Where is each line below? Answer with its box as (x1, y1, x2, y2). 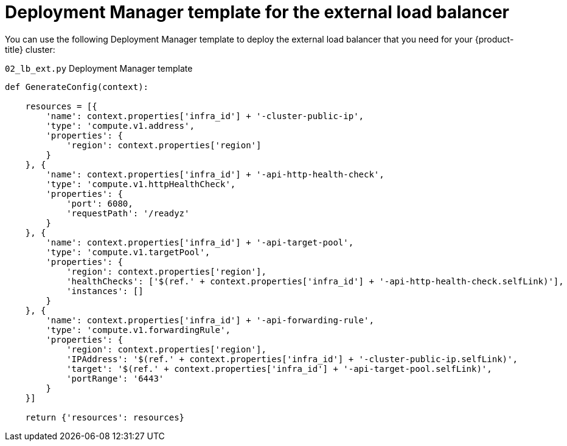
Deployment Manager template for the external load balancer (5, 2, 509, 22)
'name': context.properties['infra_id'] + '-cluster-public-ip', (46, 111, 364, 121)
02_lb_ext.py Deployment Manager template (5, 63, 193, 74)
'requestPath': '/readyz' (66, 208, 190, 218)
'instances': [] (66, 286, 144, 296)
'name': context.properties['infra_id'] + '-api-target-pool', (46, 237, 354, 247)
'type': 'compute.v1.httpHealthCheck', (46, 179, 236, 189)
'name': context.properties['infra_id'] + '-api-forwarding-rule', (46, 315, 374, 325)
